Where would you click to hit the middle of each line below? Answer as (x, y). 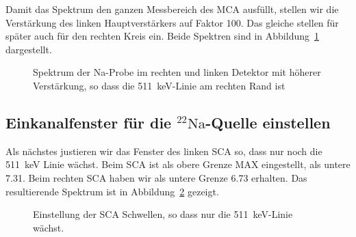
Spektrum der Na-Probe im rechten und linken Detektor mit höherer (177, 72)
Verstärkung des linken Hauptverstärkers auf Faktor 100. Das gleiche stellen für (172, 22)
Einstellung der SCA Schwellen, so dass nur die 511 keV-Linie (163, 214)
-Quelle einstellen (268, 122)
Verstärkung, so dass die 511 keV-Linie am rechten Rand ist (159, 85)
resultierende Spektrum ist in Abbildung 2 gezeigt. (112, 191)
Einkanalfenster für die (89, 122)
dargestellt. (29, 49)
